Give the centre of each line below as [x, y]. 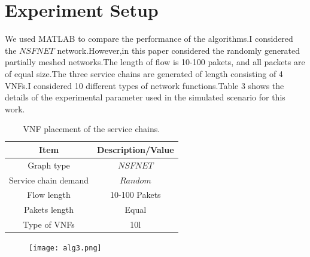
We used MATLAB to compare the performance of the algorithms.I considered [149, 39]
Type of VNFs [49, 224]
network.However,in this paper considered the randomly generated [179, 50]
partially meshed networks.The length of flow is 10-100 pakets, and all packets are [155, 62]
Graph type [49, 165]
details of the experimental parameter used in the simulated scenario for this [145, 97]
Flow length [49, 195]
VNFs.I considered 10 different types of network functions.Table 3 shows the [145, 85]
